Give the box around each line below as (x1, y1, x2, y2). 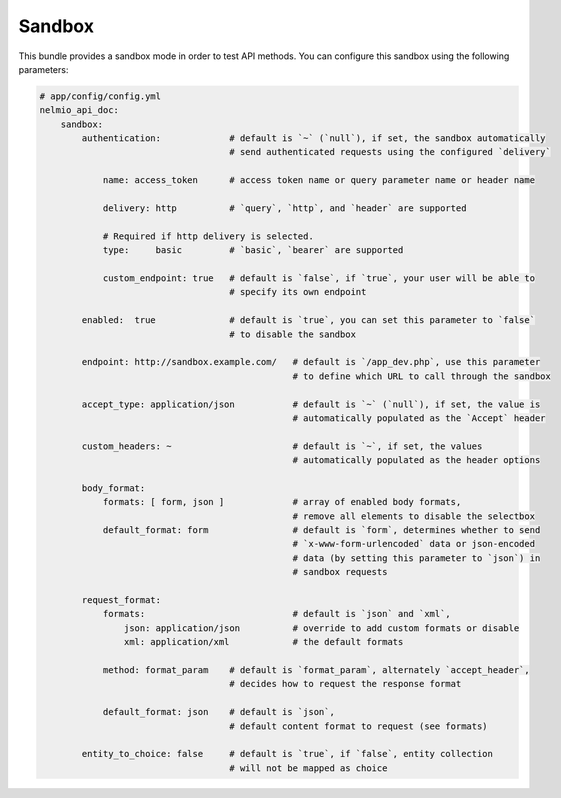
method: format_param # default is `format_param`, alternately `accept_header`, (102, 664, 530, 675)
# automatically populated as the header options (292, 455, 541, 466)
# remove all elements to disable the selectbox (292, 510, 535, 522)
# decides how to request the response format (229, 678, 462, 690)
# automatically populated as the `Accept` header (292, 412, 546, 424)
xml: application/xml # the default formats (123, 636, 404, 648)
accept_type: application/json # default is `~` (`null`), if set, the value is (81, 398, 541, 410)
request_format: (81, 594, 162, 605)
